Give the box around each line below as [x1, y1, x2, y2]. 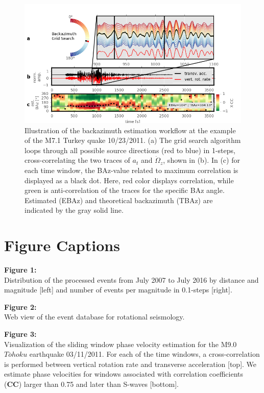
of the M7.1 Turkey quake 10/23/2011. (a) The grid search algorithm [25, 135, 241, 145]
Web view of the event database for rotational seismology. [4, 311, 185, 322]
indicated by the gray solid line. [25, 205, 124, 215]
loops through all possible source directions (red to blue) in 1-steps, [25, 144, 235, 155]
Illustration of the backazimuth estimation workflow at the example [25, 125, 236, 135]
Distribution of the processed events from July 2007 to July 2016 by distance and [4, 274, 259, 285]
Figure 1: [4, 264, 37, 275]
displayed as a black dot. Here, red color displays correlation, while [25, 175, 234, 185]
